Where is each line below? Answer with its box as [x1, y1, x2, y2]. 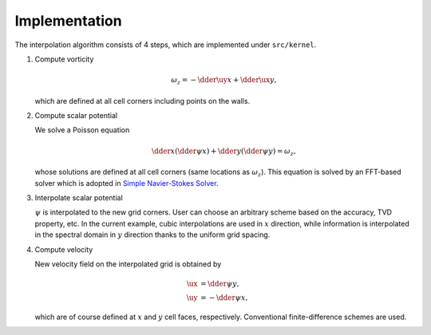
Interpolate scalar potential [34, 192, 123, 203]
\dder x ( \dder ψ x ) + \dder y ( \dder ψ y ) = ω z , [152, 146, 296, 157]
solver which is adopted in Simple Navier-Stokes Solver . [34, 178, 219, 187]
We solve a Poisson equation [34, 125, 130, 135]
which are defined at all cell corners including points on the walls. [34, 96, 251, 105]
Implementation [14, 12, 123, 30]
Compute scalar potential [34, 111, 118, 120]
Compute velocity [34, 244, 93, 254]
